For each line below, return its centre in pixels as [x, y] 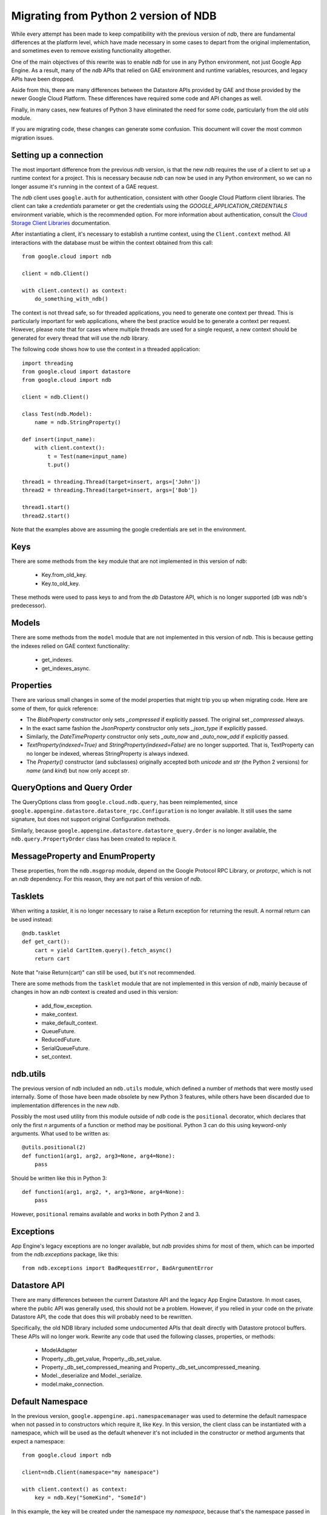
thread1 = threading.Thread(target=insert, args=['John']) [111, 482]
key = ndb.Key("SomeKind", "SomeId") [90, 1498]
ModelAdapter [59, 1350]
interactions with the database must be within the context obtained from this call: [112, 242]
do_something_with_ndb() [71, 299]
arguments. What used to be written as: [61, 1133]
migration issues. [32, 138]
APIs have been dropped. [43, 79]
